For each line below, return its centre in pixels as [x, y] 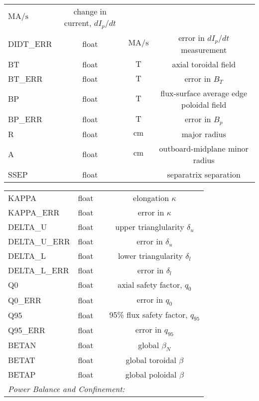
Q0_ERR [25, 300]
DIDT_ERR [30, 43]
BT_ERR [25, 78]
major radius [204, 134]
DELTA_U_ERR [39, 241]
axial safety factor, [150, 284]
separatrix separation [204, 174]
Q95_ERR [27, 330]
